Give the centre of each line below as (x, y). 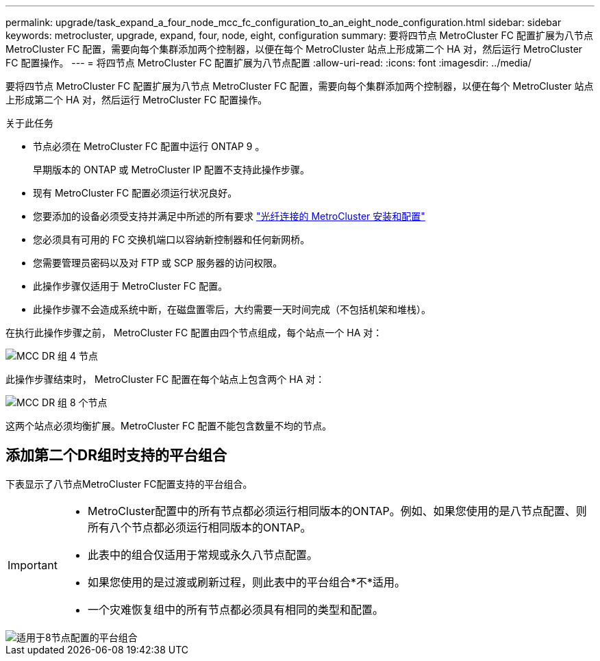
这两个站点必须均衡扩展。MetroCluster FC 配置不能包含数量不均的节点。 (169, 426)
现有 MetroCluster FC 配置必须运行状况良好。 (135, 193)
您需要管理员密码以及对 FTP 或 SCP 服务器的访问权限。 (158, 263)
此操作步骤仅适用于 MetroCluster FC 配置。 (130, 286)
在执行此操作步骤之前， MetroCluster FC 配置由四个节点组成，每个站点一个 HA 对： (194, 333)
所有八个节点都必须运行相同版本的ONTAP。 (199, 527)
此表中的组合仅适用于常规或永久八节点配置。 (202, 554)
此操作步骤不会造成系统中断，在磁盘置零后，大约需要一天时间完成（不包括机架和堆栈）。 (232, 309)
